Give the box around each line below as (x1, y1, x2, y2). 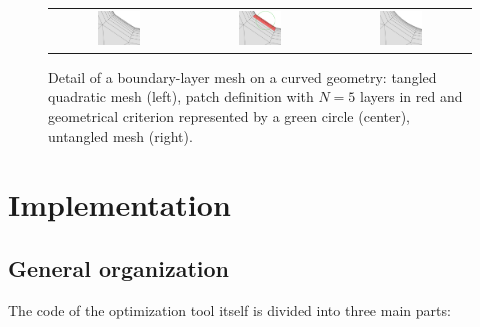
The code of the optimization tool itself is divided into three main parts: (8, 299, 451, 320)
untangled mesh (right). (48, 125, 193, 146)
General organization (8, 252, 229, 283)
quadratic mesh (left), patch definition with (48, 86, 314, 107)
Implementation (8, 184, 231, 225)
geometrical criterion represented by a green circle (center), (48, 106, 411, 127)
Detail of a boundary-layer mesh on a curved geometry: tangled (48, 66, 437, 87)
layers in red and (360, 86, 463, 107)
